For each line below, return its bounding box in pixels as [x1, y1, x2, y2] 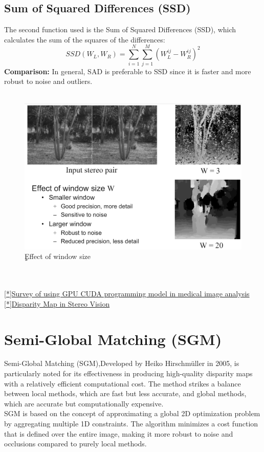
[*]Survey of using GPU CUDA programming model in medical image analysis [4, 288, 250, 299]
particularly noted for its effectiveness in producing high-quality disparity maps [4, 368, 253, 379]
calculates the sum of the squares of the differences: [4, 34, 165, 45]
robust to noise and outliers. [4, 76, 93, 87]
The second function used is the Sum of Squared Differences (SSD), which [4, 24, 236, 35]
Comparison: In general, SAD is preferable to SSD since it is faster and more [4, 66, 251, 76]
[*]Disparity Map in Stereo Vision [4, 298, 110, 309]
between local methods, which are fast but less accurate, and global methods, [4, 388, 247, 399]
